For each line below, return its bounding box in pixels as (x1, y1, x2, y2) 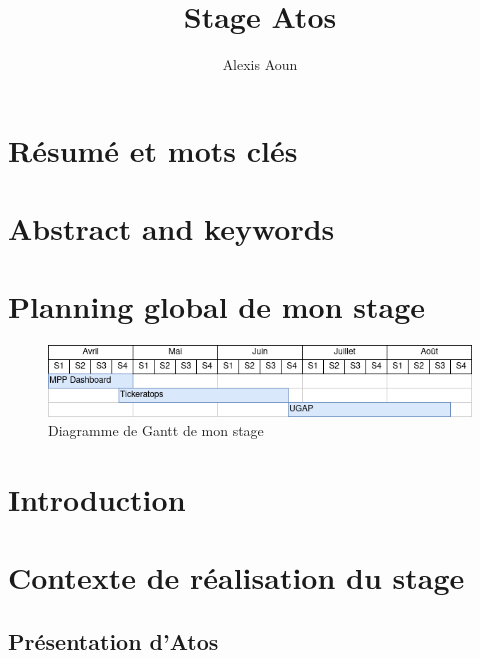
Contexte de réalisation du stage (8, 557, 465, 598)
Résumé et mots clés (8, 129, 298, 170)
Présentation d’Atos (8, 625, 219, 656)
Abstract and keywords (8, 208, 335, 249)
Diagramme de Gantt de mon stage (48, 420, 264, 441)
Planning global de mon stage (8, 286, 426, 327)
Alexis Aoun (222, 54, 298, 75)
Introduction (8, 479, 186, 520)
